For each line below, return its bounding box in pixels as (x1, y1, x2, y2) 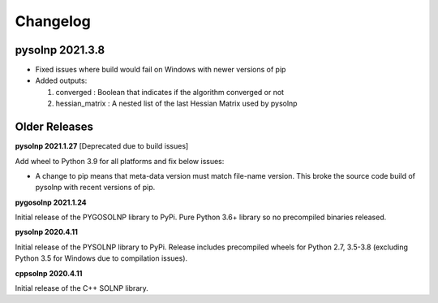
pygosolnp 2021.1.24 (15, 197, 87, 207)
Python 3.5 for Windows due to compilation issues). (15, 253, 188, 263)
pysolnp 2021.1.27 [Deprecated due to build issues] (15, 141, 189, 151)
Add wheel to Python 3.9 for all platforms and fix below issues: (15, 156, 225, 166)
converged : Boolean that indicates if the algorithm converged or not (55, 87, 284, 97)
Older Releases (15, 120, 93, 134)
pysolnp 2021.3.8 (15, 43, 105, 57)
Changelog (15, 12, 91, 30)
